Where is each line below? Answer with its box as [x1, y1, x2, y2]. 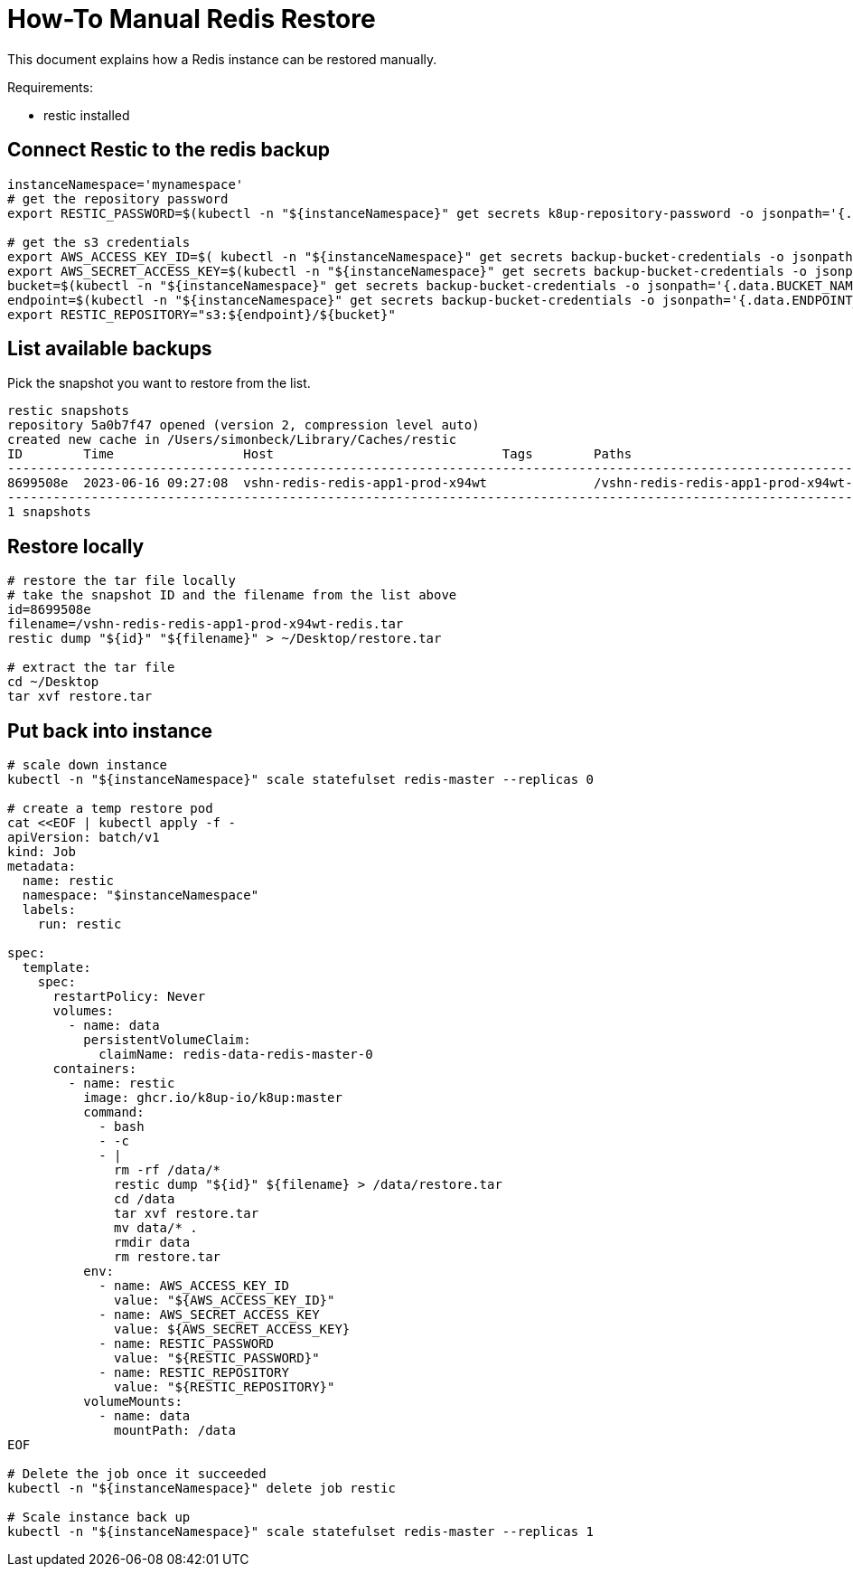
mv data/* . [114, 1221, 198, 1236]
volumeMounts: [83, 1394, 183, 1409]
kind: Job [7, 844, 76, 860]
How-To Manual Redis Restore [7, 4, 376, 34]
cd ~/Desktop [7, 674, 99, 690]
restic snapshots [7, 403, 129, 419]
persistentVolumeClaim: [83, 1032, 251, 1048]
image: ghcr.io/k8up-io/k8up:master [83, 1090, 342, 1106]
